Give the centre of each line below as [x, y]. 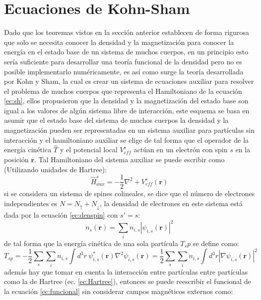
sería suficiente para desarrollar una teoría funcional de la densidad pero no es [123, 61]
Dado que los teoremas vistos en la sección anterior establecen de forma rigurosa [127, 32]
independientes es [31, 203]
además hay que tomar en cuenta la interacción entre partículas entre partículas [126, 271]
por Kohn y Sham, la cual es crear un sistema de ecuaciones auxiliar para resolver [129, 81]
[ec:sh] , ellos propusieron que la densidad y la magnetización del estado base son [126, 101]
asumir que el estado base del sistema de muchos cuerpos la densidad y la [116, 120]
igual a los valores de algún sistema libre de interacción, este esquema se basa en [127, 110]
